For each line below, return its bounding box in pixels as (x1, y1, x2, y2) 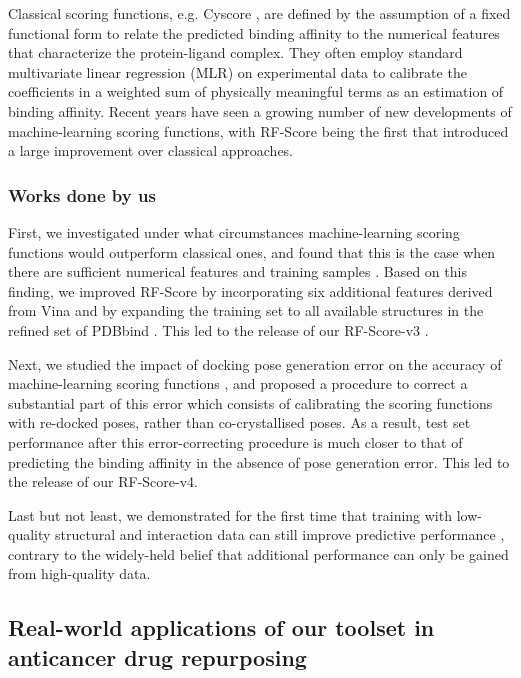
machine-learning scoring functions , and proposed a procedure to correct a (8, 373, 468, 394)
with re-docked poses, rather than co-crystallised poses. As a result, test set (8, 412, 471, 433)
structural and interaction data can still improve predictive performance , (55, 524, 505, 545)
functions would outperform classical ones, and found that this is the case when (8, 241, 496, 262)
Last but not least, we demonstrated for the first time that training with (8, 504, 452, 525)
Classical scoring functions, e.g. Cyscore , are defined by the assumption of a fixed (8, 3, 511, 23)
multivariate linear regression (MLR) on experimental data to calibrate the (8, 61, 467, 82)
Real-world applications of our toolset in (8, 612, 435, 643)
